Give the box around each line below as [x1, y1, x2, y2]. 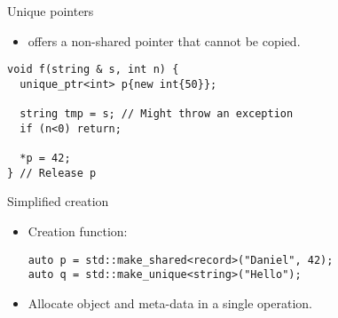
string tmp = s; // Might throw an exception [20, 107, 294, 121]
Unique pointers [7, 2, 94, 20]
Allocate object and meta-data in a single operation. [28, 293, 312, 312]
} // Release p [7, 166, 97, 179]
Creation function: [28, 222, 128, 241]
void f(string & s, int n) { [7, 63, 179, 76]
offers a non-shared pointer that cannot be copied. [28, 31, 301, 50]
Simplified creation [7, 192, 109, 211]
